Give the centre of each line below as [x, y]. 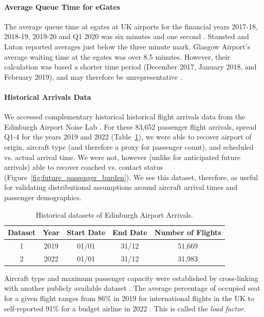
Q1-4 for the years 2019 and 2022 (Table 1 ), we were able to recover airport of [128, 137]
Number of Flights [188, 232]
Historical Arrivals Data [48, 96]
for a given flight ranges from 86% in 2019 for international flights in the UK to [129, 298]
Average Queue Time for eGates [62, 6]
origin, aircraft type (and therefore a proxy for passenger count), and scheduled [129, 146]
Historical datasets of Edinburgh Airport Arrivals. [114, 214]
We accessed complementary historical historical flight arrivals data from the [125, 117]
